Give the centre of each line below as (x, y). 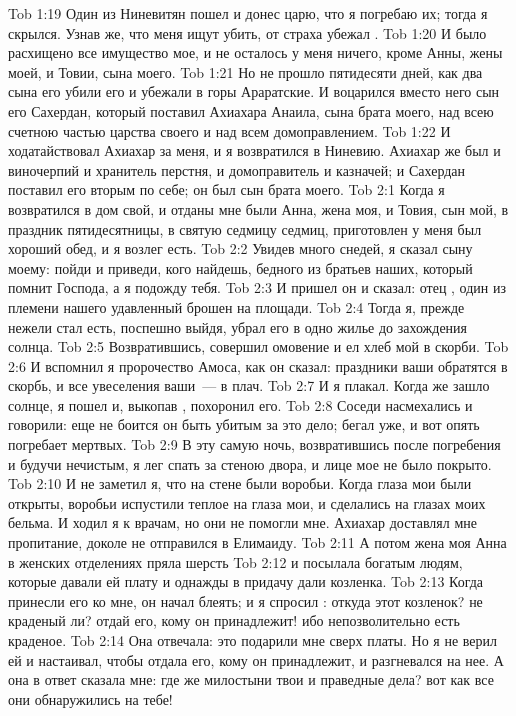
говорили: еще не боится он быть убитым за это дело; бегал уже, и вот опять (244, 424)
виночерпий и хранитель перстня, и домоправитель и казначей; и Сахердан (237, 169)
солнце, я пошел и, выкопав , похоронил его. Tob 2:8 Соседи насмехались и (240, 404)
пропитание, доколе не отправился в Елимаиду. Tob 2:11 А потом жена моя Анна (257, 542)
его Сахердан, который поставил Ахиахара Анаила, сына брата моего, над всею (251, 110)
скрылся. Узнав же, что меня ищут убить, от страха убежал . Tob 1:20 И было (247, 32)
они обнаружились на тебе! (90, 698)
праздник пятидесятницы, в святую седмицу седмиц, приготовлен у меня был (245, 228)
